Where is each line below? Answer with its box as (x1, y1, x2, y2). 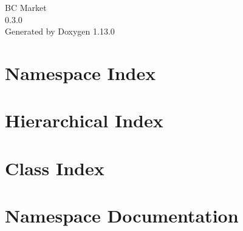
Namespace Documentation (5, 203, 239, 228)
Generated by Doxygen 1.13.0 (5, 25, 115, 38)
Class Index (5, 155, 104, 180)
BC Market (5, 1, 47, 13)
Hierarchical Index (5, 108, 163, 133)
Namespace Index (5, 60, 156, 85)
